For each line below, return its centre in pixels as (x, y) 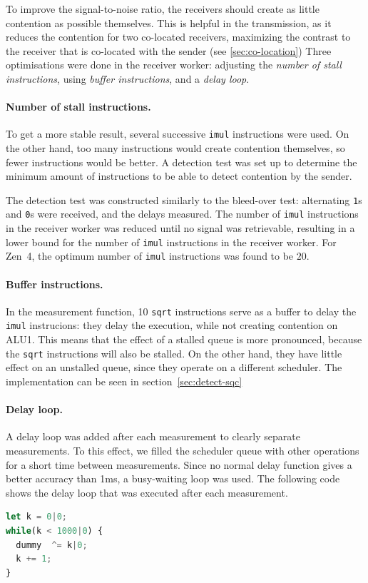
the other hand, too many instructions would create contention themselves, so (175, 148)
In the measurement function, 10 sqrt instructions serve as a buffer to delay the (181, 311)
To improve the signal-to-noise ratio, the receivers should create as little (163, 9)
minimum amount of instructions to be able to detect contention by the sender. (179, 176)
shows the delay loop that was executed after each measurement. (147, 492)
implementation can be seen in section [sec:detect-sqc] (124, 381)
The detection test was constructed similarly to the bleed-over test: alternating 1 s (184, 199)
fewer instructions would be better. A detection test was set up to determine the (182, 162)
